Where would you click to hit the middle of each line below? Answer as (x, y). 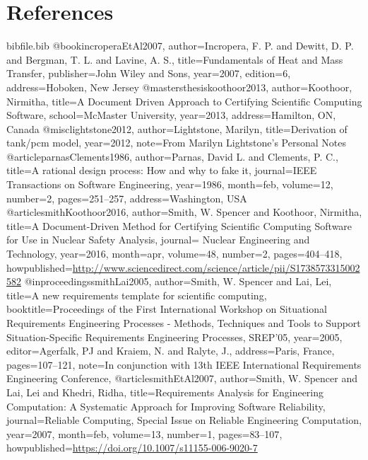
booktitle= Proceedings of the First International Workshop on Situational (167, 309)
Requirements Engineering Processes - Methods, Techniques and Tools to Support (184, 323)
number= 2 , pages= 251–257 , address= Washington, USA (127, 198)
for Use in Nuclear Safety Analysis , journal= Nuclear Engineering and (158, 240)
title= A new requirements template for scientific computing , (137, 295)
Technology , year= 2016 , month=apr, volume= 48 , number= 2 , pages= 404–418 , (174, 254)
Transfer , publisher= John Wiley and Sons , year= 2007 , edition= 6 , (149, 73)
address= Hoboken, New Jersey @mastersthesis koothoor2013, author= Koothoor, (179, 87)
